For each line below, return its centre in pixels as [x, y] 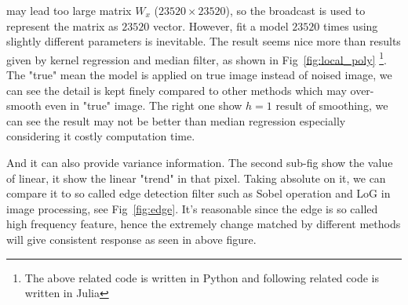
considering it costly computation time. [101, 136]
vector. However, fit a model [220, 25]
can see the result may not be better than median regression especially [176, 120]
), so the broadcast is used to [295, 10]
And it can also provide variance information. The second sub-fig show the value [200, 162]
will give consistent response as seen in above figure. [131, 239]
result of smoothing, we [332, 105]
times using [350, 25]
